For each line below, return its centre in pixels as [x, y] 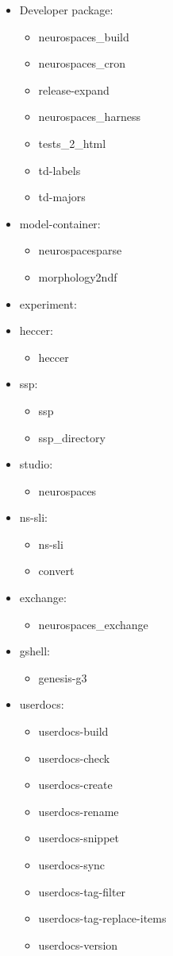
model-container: [60, 223]
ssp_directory [72, 437]
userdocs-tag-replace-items [102, 918]
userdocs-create [75, 785]
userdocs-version [78, 944]
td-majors [62, 197]
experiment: [48, 303]
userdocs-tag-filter [82, 891]
